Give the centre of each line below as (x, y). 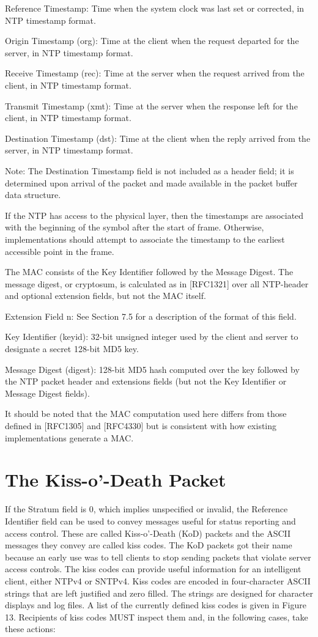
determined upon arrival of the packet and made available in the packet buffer (151, 182)
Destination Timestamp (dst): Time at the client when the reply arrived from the (158, 138)
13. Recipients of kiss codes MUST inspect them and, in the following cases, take (157, 617)
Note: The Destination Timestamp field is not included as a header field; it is (150, 170)
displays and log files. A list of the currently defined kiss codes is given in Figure (156, 605)
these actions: (30, 629)
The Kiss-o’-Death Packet (116, 480)
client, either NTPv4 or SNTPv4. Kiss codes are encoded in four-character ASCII (158, 580)
